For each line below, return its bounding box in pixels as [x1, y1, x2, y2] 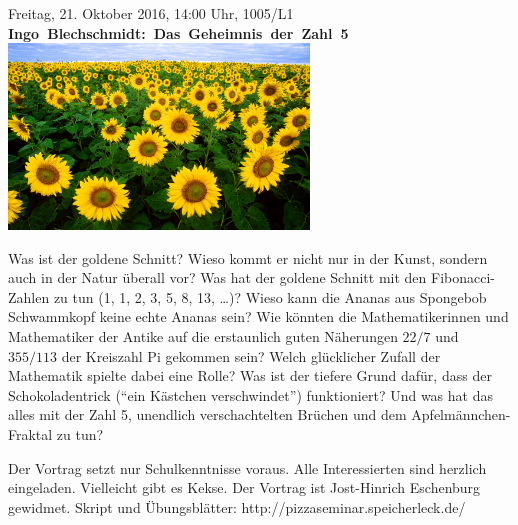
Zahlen [8, 286, 50, 307]
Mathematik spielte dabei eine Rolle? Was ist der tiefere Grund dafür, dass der [8, 365, 492, 386]
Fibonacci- [431, 267, 496, 288]
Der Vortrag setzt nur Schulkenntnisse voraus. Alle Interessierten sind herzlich [8, 457, 487, 478]
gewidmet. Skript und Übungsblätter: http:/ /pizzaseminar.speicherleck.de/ [8, 496, 466, 517]
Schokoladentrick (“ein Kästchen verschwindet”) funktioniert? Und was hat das [8, 384, 493, 405]
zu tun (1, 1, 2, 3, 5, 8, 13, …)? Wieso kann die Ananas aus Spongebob [53, 286, 487, 307]
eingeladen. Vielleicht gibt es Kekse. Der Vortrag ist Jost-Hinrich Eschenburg [8, 477, 481, 498]
